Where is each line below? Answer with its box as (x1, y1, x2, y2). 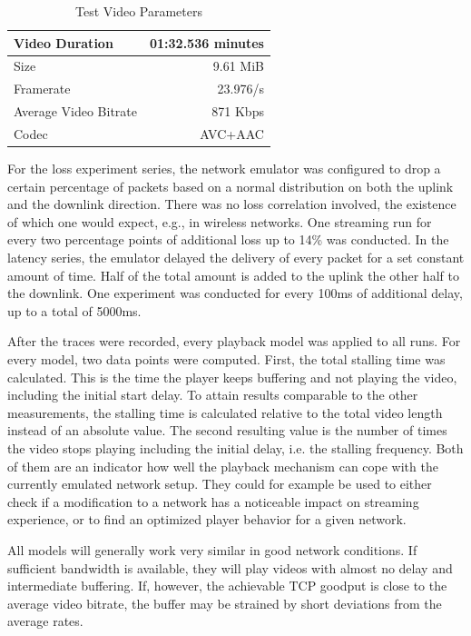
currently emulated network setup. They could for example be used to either (7, 474, 432, 493)
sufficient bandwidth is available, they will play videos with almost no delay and (7, 558, 453, 577)
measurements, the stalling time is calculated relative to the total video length (7, 402, 443, 422)
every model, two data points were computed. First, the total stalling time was (7, 350, 446, 368)
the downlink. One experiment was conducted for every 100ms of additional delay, (7, 283, 463, 303)
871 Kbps (211, 102, 264, 121)
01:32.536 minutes (149, 33, 264, 52)
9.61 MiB (212, 56, 264, 75)
